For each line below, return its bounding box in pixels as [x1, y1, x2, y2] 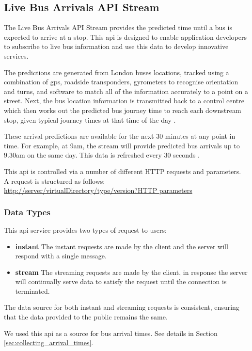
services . [4, 50, 29, 61]
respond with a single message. [15, 251, 107, 261]
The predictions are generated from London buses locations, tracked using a [4, 67, 229, 77]
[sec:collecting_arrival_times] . [4, 337, 94, 348]
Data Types [4, 206, 50, 218]
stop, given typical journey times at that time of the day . [4, 114, 176, 125]
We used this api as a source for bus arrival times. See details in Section [4, 328, 218, 338]
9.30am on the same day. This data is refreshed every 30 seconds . [4, 150, 200, 160]
